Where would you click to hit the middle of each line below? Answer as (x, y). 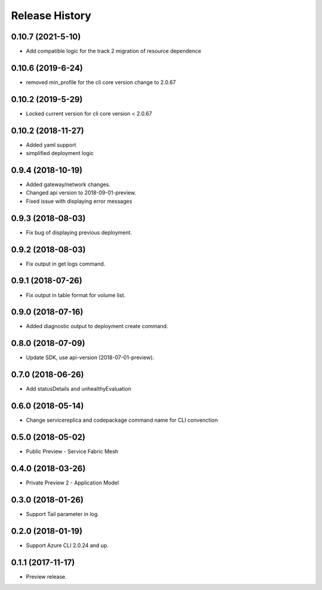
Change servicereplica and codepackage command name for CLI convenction (122, 420)
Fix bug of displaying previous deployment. (79, 232)
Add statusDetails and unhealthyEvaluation (78, 389)
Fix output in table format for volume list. (76, 295)
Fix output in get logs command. (66, 264)
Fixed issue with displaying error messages (79, 201)
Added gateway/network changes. (68, 184)
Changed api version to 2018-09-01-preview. (81, 193)
